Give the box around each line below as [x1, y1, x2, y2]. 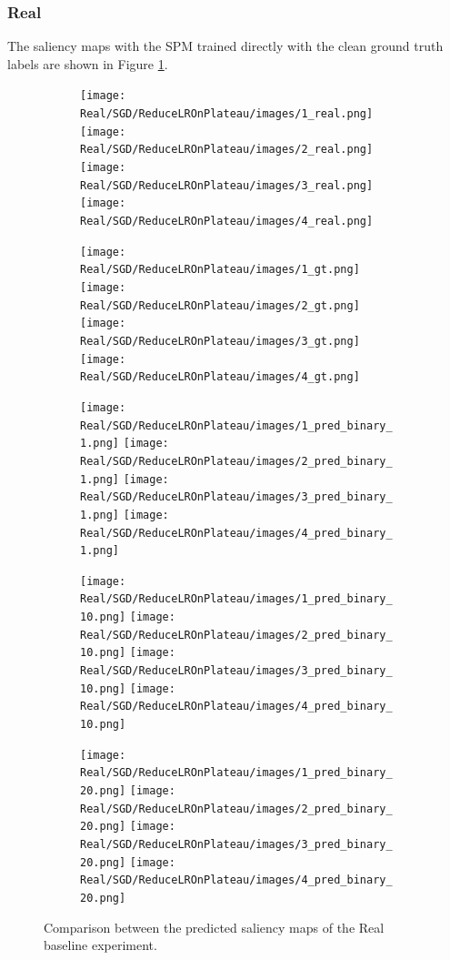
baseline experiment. [44, 935, 157, 955]
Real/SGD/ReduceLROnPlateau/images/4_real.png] [80, 215, 374, 227]
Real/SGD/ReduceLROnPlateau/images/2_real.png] [80, 143, 374, 157]
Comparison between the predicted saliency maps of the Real [44, 917, 385, 936]
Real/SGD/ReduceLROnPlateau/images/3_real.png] [80, 178, 374, 192]
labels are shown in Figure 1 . [7, 54, 168, 73]
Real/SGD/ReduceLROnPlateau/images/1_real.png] [80, 107, 374, 121]
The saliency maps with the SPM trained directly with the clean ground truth [7, 36, 444, 56]
